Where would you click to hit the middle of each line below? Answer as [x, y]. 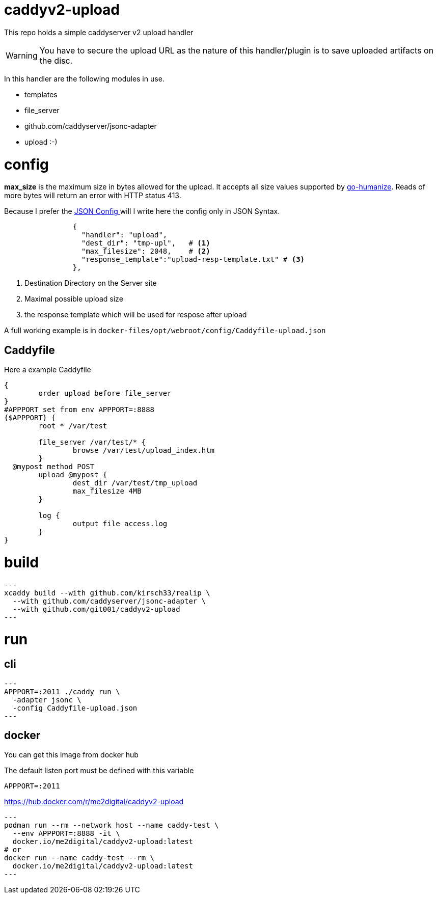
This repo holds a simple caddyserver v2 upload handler [99, 32]
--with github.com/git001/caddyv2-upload [96, 609]
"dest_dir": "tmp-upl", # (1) [146, 243]
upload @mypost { [73, 475]
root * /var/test [73, 426]
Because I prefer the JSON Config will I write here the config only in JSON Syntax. [142, 211]
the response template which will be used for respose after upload [136, 315]
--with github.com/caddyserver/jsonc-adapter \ [109, 601]
